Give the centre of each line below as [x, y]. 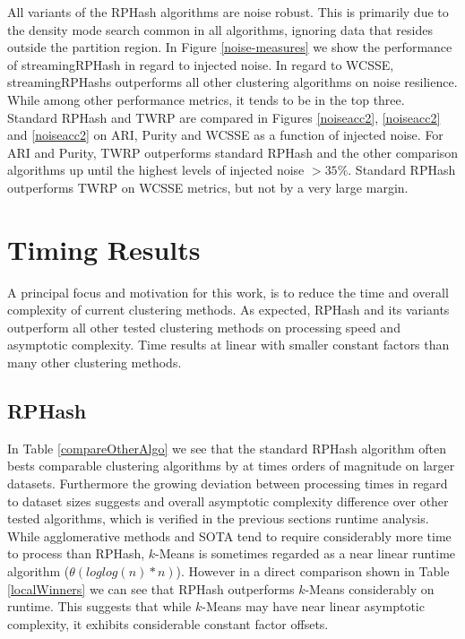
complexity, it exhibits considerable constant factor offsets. [168, 623]
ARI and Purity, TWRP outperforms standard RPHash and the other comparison [233, 152]
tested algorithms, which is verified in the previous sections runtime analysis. [218, 518]
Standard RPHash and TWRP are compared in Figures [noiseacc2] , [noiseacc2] [224, 117]
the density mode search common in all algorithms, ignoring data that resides [220, 29]
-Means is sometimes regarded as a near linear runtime [306, 553]
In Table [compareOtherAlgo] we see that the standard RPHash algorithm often [227, 448]
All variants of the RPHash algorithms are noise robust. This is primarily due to [228, 12]
